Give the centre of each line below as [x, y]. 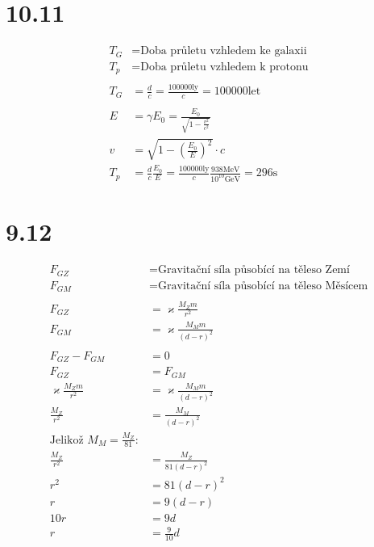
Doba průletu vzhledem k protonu [224, 67]
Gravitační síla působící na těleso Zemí [254, 270]
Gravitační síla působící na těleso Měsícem [263, 286]
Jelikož [66, 440]
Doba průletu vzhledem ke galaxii [224, 51]
